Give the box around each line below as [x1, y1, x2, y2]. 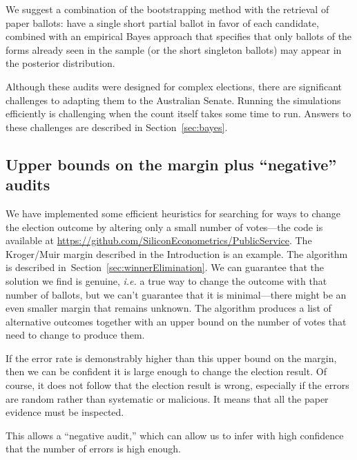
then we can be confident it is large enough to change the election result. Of [6, 364, 327, 379]
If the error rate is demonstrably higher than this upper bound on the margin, [6, 350, 337, 365]
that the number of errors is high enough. [6, 441, 181, 456]
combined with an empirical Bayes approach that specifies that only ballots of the [6, 29, 352, 43]
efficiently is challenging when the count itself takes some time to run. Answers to [6, 106, 351, 121]
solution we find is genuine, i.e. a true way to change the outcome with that [6, 273, 327, 288]
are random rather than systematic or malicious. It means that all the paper [6, 391, 329, 406]
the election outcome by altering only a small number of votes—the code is [6, 219, 323, 234]
